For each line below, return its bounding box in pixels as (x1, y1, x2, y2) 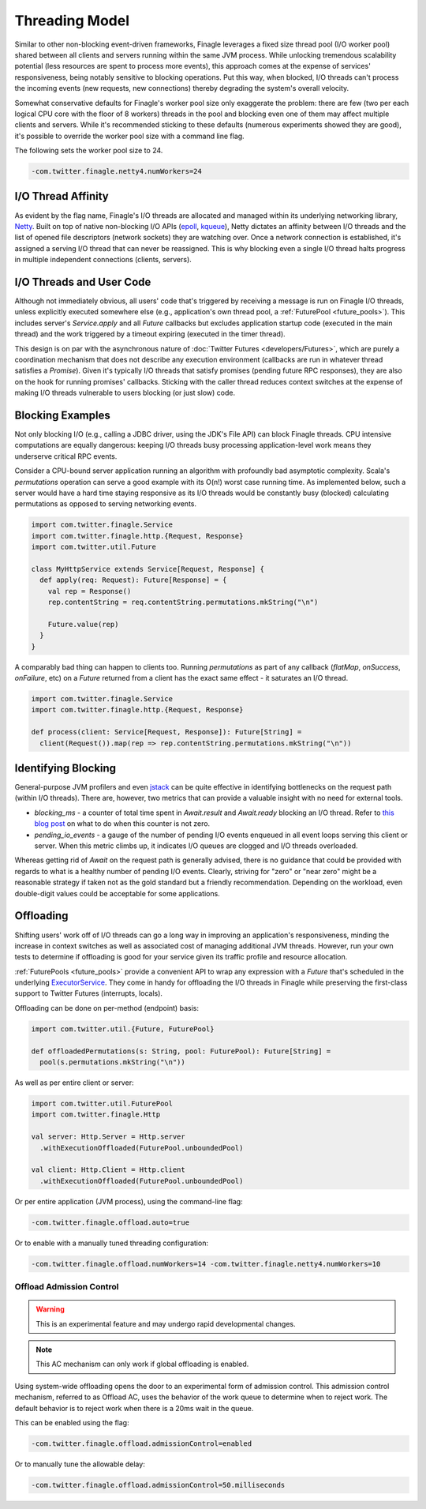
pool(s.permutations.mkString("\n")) (39, 1058, 185, 1067)
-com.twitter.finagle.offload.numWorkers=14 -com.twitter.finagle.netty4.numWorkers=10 (31, 1259, 381, 1268)
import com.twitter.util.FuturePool (31, 1098, 174, 1108)
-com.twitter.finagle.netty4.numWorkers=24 (31, 167, 203, 176)
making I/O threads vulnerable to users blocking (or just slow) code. (14, 388, 236, 398)
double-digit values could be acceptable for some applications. (14, 888, 220, 898)
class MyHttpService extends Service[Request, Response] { (31, 565, 264, 573)
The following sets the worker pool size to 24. (14, 146, 163, 156)
